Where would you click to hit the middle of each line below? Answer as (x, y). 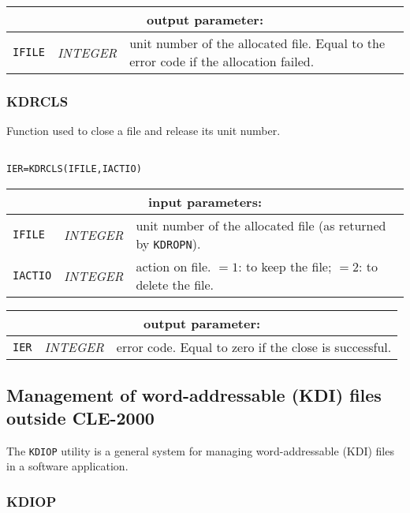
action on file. (173, 267)
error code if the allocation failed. (222, 61)
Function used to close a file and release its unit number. (143, 131)
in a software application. (67, 466)
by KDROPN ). (168, 244)
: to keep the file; (285, 267)
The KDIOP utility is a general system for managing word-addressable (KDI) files (200, 450)
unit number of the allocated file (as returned (261, 226)
